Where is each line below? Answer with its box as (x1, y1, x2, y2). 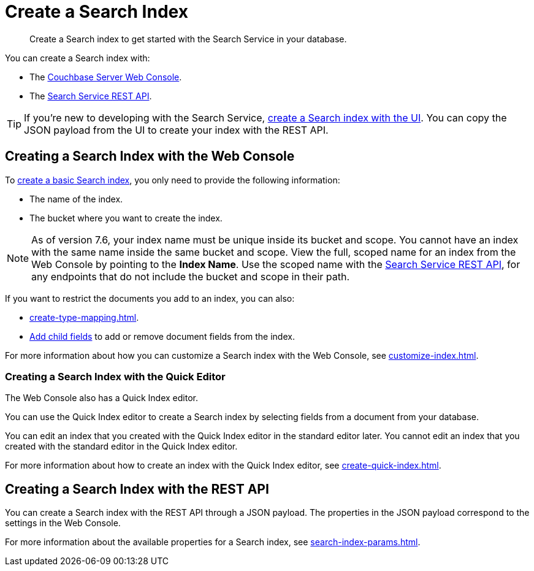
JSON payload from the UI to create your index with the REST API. (24, 123, 329, 136)
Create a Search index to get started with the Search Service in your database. (29, 33, 347, 44)
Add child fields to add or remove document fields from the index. (29, 331, 295, 342)
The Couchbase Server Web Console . (29, 71, 182, 82)
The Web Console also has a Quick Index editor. (5, 393, 198, 404)
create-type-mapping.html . (29, 312, 139, 323)
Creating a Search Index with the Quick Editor (5, 370, 226, 383)
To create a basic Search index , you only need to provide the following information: (5, 174, 340, 185)
